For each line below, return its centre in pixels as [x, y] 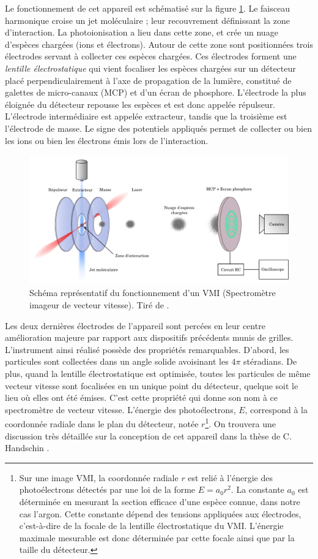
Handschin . [27, 448]
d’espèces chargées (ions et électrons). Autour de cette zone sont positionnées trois [159, 44]
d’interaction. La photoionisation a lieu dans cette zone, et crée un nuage [142, 32]
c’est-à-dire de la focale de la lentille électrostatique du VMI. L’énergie [151, 526]
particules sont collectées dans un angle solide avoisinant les [117, 361]
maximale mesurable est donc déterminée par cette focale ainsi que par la [157, 537]
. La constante [257, 489]
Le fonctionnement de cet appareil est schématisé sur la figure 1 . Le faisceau [147, 8]
